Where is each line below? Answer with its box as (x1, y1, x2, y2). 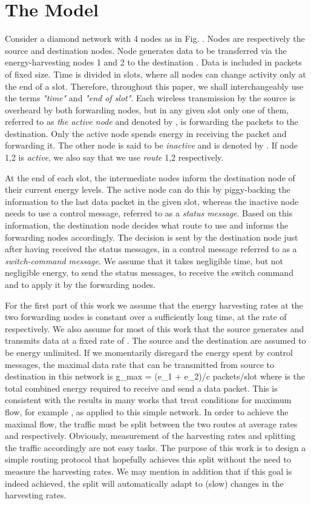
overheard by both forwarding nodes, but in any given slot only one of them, (5, 103, 289, 116)
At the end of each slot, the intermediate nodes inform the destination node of (5, 171, 295, 184)
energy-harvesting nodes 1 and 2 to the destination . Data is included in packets (5, 56, 302, 69)
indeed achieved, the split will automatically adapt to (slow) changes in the (5, 477, 284, 489)
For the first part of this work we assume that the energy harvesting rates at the (5, 298, 303, 311)
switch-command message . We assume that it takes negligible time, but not (5, 254, 284, 267)
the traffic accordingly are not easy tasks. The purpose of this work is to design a (5, 441, 306, 453)
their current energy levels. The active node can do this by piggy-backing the (5, 183, 290, 196)
